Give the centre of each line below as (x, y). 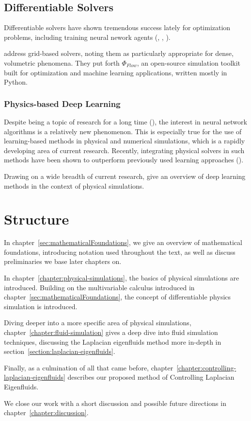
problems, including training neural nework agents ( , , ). (87, 37)
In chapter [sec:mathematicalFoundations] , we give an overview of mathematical (123, 242)
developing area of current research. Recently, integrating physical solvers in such (124, 150)
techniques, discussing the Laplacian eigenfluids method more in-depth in (113, 342)
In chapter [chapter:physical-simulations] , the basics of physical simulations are (122, 278)
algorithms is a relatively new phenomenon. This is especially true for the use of (123, 131)
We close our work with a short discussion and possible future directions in (115, 403)
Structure (37, 219)
